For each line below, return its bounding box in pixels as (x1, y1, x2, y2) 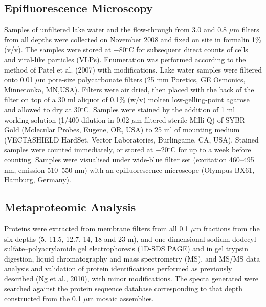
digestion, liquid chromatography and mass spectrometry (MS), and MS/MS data (4, 253, 260, 264)
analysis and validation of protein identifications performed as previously (4, 263, 232, 274)
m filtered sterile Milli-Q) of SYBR (136, 114, 246, 125)
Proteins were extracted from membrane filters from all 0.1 (4, 223, 189, 233)
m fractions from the (195, 223, 260, 233)
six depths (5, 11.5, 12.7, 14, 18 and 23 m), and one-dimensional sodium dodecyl (4, 233, 256, 244)
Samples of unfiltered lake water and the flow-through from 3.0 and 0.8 (4, 24, 227, 35)
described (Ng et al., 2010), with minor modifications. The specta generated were (4, 273, 258, 284)
